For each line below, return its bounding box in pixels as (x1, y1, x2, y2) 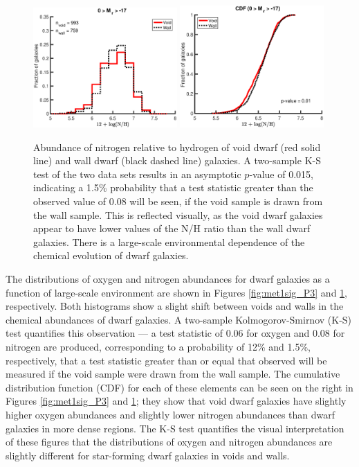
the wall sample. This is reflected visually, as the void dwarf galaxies (33, 207, 323, 222)
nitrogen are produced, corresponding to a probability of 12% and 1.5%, (6, 340, 311, 353)
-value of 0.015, (249, 166, 313, 181)
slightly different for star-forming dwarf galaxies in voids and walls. (6, 448, 290, 462)
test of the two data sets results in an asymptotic (33, 166, 241, 181)
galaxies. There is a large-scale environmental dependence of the (33, 234, 305, 249)
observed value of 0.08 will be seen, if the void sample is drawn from (33, 194, 323, 209)
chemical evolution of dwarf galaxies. (33, 248, 189, 263)
